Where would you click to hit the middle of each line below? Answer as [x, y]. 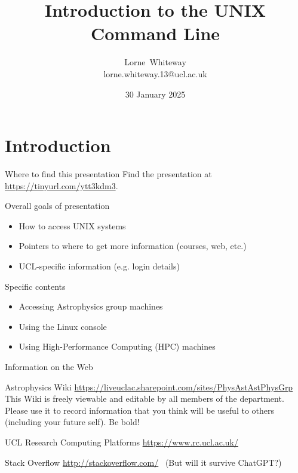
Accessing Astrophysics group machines [91, 306]
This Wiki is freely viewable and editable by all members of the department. [145, 398]
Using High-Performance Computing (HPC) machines [117, 346]
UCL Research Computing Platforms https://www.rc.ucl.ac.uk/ [122, 442]
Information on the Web [49, 366]
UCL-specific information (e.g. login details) [99, 266]
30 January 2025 [155, 94]
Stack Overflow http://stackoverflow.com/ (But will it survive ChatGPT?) [143, 462]
